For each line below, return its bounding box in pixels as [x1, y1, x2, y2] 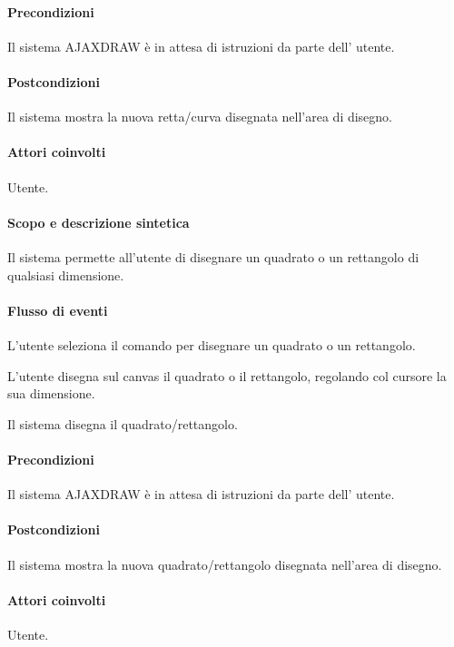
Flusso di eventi [7, 300, 108, 319]
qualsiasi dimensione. [7, 265, 124, 284]
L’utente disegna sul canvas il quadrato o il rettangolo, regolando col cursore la [7, 366, 447, 385]
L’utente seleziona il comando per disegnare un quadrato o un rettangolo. [7, 335, 416, 354]
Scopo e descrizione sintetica [7, 212, 190, 231]
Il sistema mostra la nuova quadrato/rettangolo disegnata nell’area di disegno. [7, 554, 442, 573]
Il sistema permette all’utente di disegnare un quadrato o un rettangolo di [7, 247, 419, 266]
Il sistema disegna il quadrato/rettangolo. [7, 414, 238, 433]
